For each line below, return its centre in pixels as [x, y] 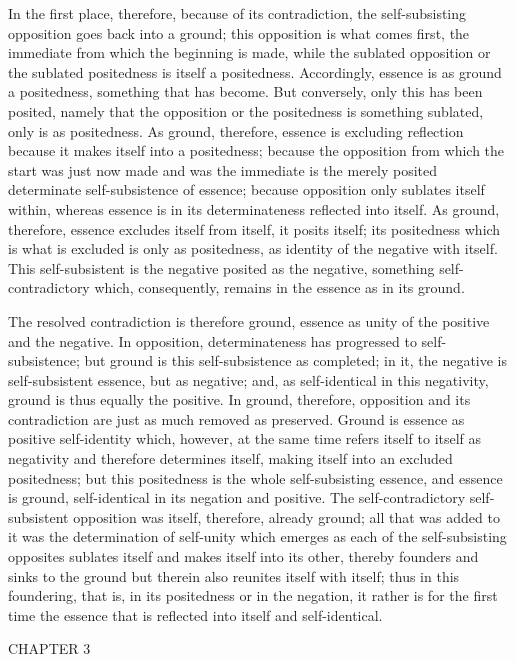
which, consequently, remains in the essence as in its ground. [279, 287]
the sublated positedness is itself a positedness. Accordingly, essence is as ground [255, 71]
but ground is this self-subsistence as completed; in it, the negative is [296, 360]
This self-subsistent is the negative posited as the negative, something [221, 267]
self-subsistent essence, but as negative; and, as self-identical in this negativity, [248, 379]
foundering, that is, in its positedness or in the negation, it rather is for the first [253, 595]
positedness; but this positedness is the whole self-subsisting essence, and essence [255, 477]
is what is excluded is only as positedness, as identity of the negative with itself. [253, 248]
